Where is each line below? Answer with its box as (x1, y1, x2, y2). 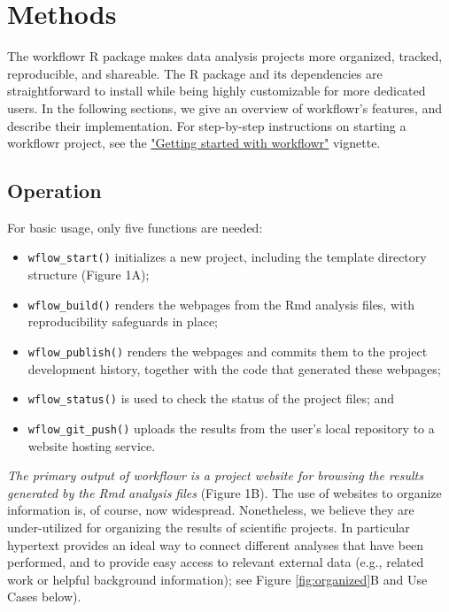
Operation (7, 177, 102, 204)
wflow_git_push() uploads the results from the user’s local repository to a (27, 418, 435, 437)
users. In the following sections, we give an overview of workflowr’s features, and (7, 98, 443, 117)
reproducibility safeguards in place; (27, 312, 218, 331)
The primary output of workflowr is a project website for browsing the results (7, 466, 423, 485)
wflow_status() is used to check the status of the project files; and (27, 389, 395, 408)
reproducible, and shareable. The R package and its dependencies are (7, 64, 383, 82)
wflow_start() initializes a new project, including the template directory (27, 248, 427, 266)
